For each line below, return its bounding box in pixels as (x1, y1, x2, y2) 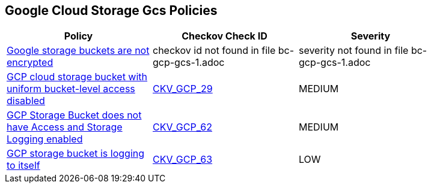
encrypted (7, 56, 53, 69)
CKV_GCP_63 (152, 153, 213, 166)
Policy (64, 30, 93, 43)
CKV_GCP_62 (152, 121, 212, 134)
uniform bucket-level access (7, 83, 135, 95)
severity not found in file (298, 44, 409, 57)
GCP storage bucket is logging (7, 147, 145, 160)
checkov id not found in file (152, 44, 276, 57)
